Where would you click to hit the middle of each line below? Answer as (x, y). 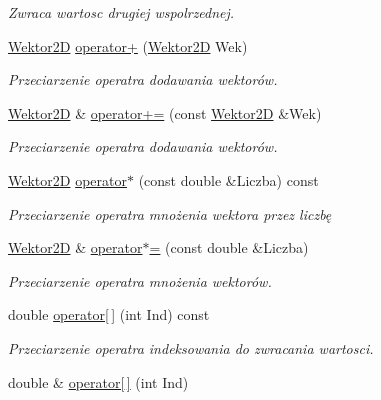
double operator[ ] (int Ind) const (109, 314)
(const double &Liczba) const (228, 179)
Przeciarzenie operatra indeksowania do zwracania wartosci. (191, 347)
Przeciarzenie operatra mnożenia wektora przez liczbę (170, 213)
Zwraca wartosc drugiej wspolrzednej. (121, 12)
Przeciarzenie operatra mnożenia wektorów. (140, 280)
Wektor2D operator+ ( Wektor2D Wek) (128, 45)
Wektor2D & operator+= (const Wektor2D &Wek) (165, 112)
